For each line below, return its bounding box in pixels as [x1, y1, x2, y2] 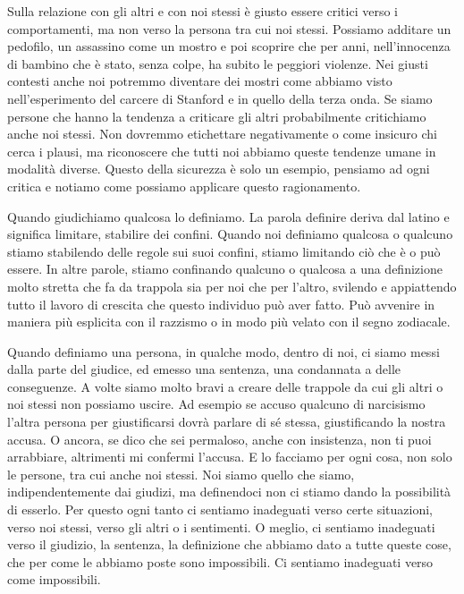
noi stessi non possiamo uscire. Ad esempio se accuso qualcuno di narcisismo [7, 395, 426, 413]
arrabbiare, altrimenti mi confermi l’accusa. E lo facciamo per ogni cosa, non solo [7, 447, 452, 466]
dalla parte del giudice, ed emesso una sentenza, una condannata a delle [7, 360, 401, 378]
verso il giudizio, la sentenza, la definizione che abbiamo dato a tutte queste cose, [7, 535, 451, 554]
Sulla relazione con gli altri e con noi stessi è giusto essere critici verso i [7, 2, 398, 20]
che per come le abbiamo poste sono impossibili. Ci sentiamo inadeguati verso [7, 552, 434, 571]
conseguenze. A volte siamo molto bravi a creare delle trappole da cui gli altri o [7, 377, 443, 395]
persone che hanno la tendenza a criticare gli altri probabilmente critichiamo [7, 106, 426, 125]
